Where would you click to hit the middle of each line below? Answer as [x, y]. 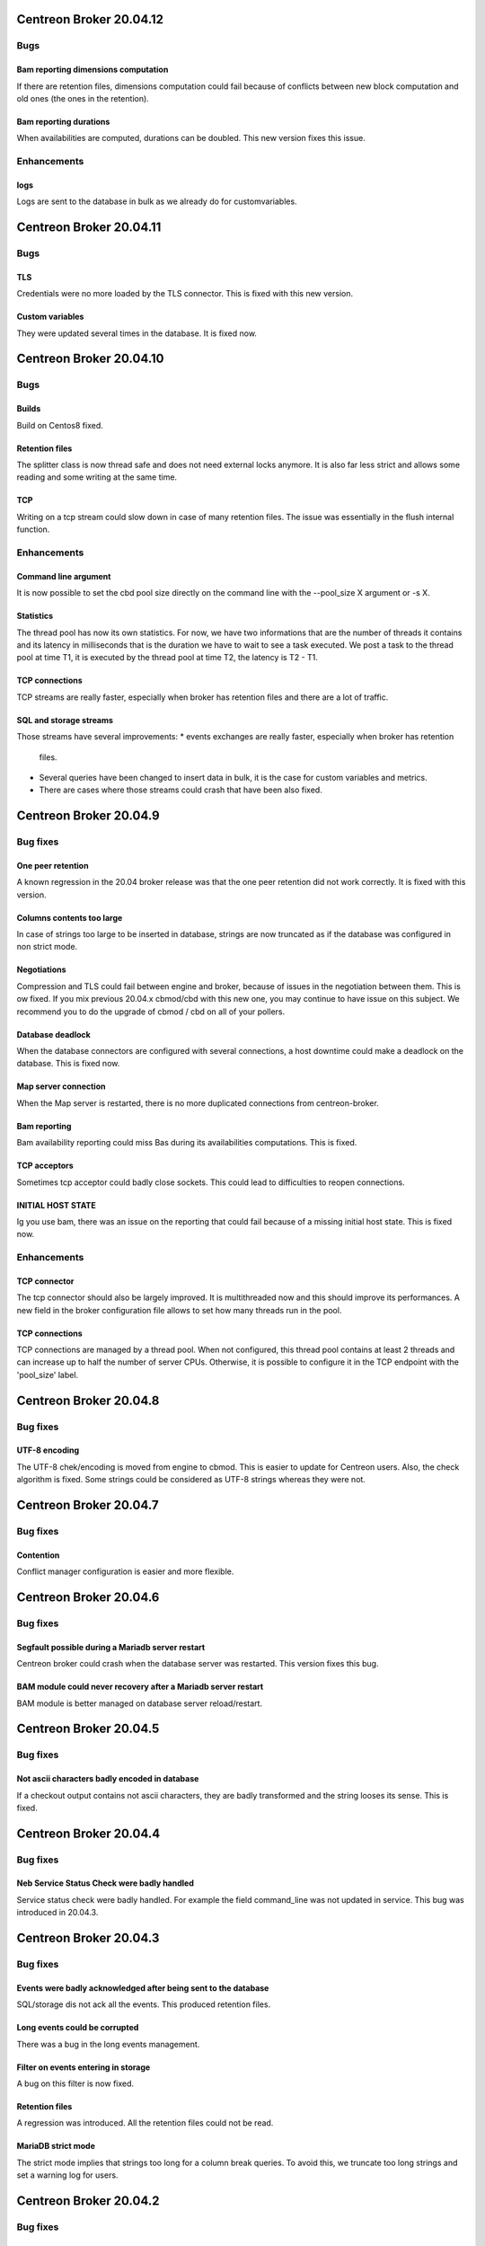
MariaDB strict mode [56, 2146]
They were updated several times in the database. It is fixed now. [137, 333]
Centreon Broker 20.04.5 [88, 1729]
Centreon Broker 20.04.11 [89, 228]
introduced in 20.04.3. [57, 1913]
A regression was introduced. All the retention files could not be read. [145, 2123]
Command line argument [64, 576]
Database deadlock [54, 1034]
